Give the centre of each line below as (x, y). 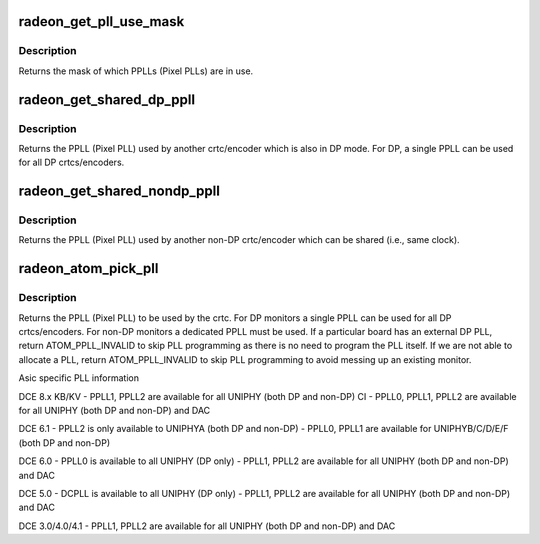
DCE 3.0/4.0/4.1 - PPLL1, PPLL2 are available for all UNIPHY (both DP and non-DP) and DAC (207, 526)
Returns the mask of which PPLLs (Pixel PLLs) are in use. (136, 71)
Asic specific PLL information (79, 378)
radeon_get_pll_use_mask (101, 21)
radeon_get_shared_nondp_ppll (119, 191)
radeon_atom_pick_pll (88, 268)
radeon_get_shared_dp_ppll (106, 99)
